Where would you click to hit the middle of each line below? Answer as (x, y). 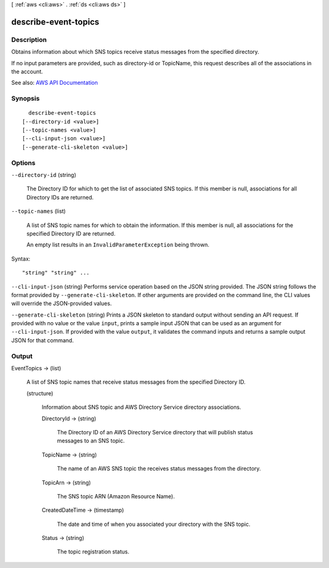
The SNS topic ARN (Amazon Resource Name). (116, 496)
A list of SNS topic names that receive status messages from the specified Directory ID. (136, 382)
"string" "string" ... (56, 273)
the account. (27, 71)
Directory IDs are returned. (60, 197)
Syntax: (21, 259)
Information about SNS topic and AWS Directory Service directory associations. (141, 407)
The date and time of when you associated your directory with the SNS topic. (154, 524)
